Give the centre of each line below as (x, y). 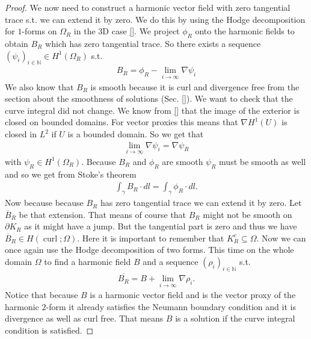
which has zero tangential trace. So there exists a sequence (153, 43)
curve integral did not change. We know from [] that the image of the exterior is (152, 110)
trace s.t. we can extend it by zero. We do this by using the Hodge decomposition (155, 19)
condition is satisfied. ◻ (49, 330)
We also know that (39, 86)
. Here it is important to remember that (151, 238)
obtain (17, 43)
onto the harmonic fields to (245, 31)
